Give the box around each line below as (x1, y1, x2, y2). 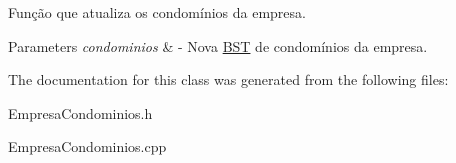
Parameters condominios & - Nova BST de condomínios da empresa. (8, 35, 428, 56)
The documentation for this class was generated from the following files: (8, 69, 449, 90)
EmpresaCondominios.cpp (8, 136, 167, 157)
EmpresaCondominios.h (8, 102, 153, 123)
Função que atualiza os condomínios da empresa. (8, 2, 306, 22)
